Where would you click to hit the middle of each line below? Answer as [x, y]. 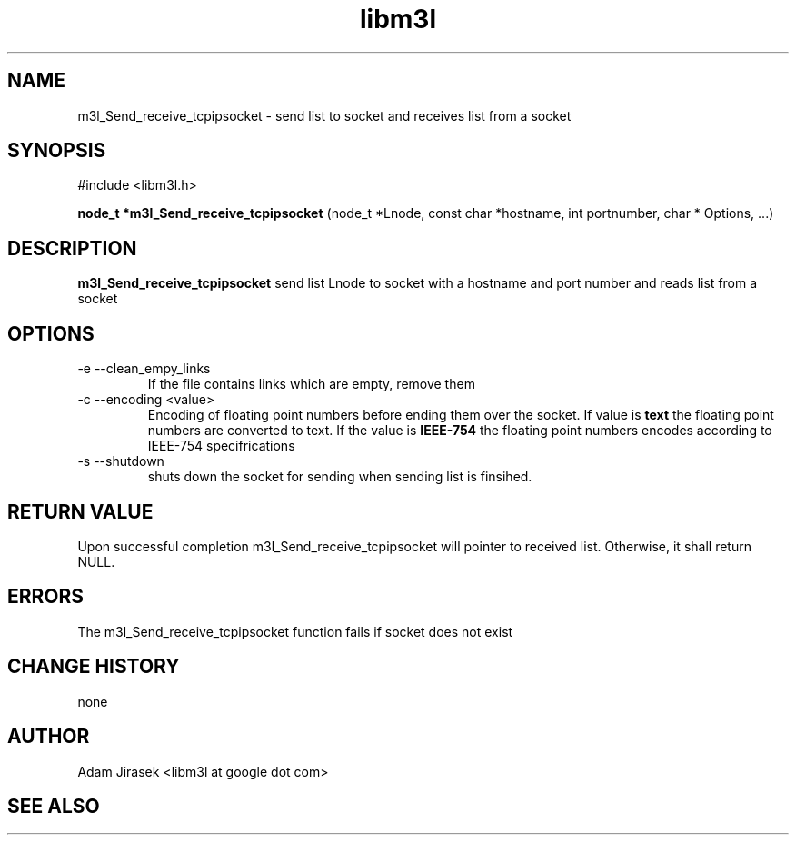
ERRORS [46, 597]
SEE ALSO [54, 806]
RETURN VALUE [80, 511]
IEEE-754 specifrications [221, 446]
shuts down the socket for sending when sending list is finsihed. [340, 477]
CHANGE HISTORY [94, 667]
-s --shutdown [121, 461]
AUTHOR [49, 737]
